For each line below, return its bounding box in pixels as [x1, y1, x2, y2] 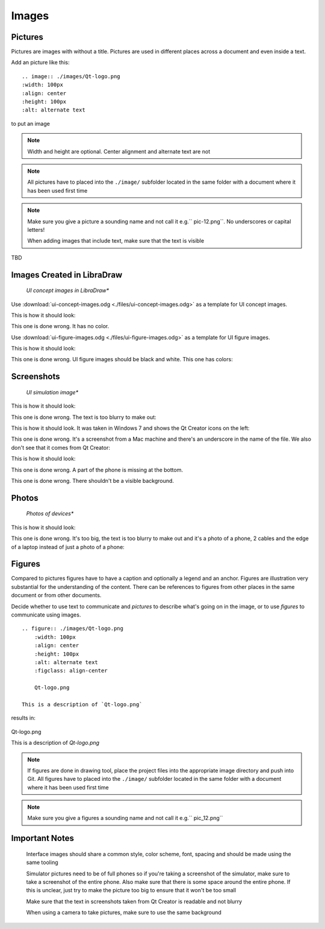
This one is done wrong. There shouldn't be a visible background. [11, 477, 175, 484]
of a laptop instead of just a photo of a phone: [11, 543, 125, 550]
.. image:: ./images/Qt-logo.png [22, 73, 120, 79]
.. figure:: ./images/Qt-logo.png [22, 625, 123, 632]
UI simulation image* [26, 388, 78, 396]
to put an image [11, 120, 51, 127]
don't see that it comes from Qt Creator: [11, 444, 111, 451]
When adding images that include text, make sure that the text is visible [27, 237, 205, 244]
